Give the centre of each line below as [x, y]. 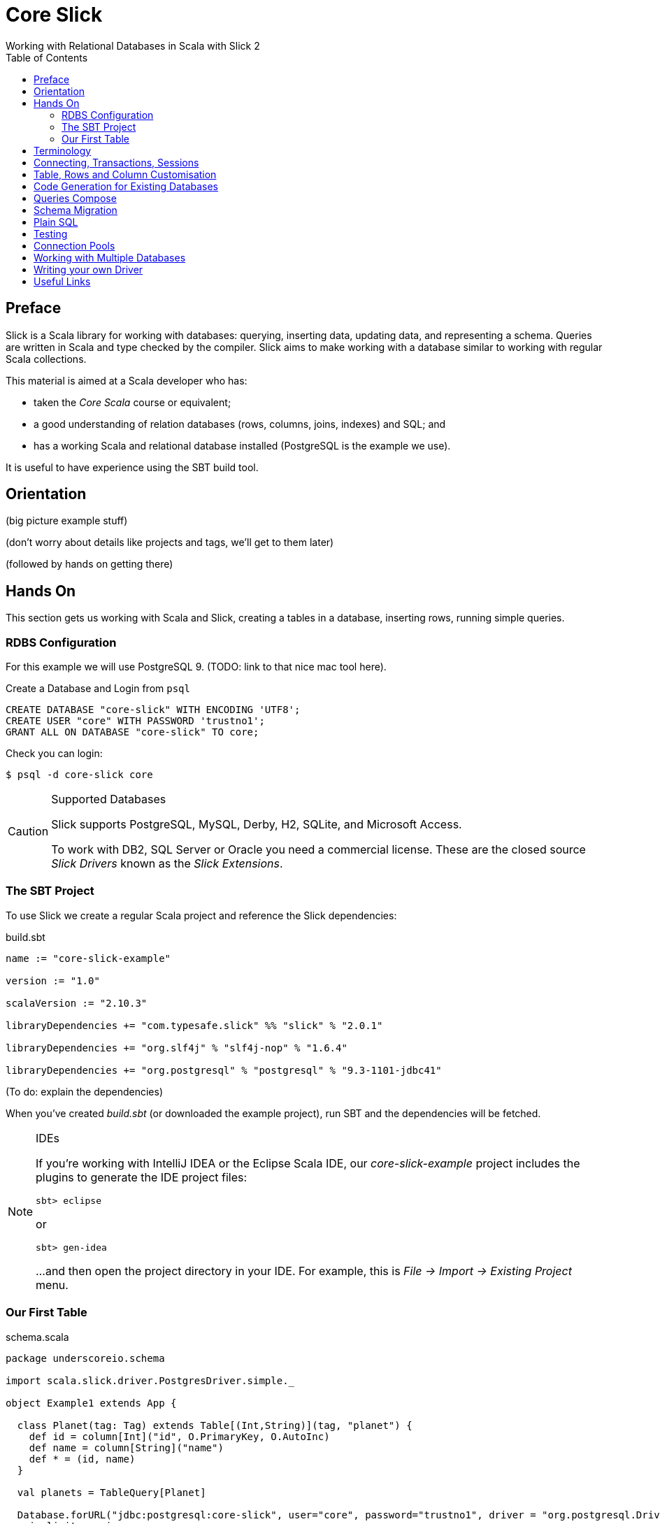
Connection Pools [74, 245]
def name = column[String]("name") [126, 1447]
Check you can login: [54, 754]
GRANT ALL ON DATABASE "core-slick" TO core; [132, 732]
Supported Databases [109, 799]
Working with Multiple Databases [110, 257]
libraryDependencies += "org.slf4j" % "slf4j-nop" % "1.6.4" [177, 1048]
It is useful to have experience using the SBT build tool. [132, 467]
